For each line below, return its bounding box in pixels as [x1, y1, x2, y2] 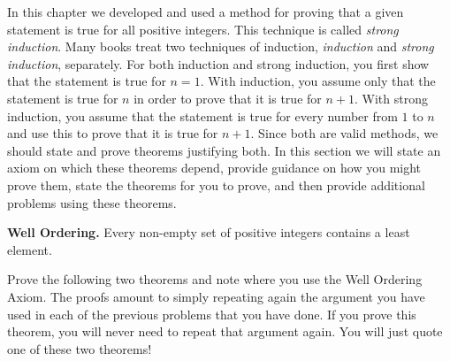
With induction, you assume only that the [208, 72, 436, 90]
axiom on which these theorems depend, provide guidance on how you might [7, 158, 422, 177]
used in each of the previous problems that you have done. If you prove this [7, 304, 416, 323]
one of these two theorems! [7, 339, 152, 357]
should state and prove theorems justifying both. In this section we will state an [7, 141, 441, 159]
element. [7, 240, 52, 258]
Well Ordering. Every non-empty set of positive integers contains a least [7, 223, 410, 242]
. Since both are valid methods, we [250, 124, 439, 142]
